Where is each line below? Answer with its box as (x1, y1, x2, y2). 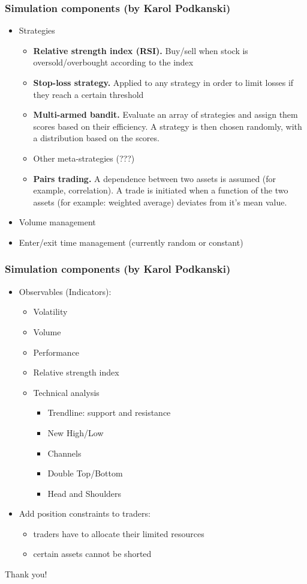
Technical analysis (33, 386, 100, 398)
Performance (33, 345, 80, 358)
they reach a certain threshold (33, 88, 144, 100)
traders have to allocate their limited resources (33, 527, 204, 540)
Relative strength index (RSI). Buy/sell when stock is (33, 44, 248, 56)
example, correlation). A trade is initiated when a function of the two (33, 184, 288, 196)
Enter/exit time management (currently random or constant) (19, 236, 243, 248)
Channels (47, 446, 82, 459)
